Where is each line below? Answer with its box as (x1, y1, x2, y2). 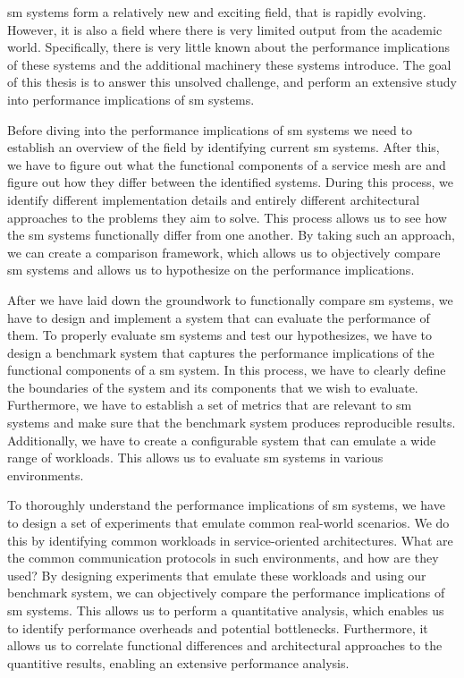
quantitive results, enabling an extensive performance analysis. (7, 653, 350, 672)
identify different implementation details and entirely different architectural (7, 190, 420, 208)
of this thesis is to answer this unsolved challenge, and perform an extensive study (7, 72, 457, 91)
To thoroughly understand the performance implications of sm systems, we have (7, 496, 445, 514)
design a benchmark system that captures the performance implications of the (7, 343, 434, 361)
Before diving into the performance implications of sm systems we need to (7, 120, 412, 139)
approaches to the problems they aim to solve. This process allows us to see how (7, 208, 447, 226)
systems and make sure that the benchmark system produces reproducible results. (7, 413, 456, 432)
